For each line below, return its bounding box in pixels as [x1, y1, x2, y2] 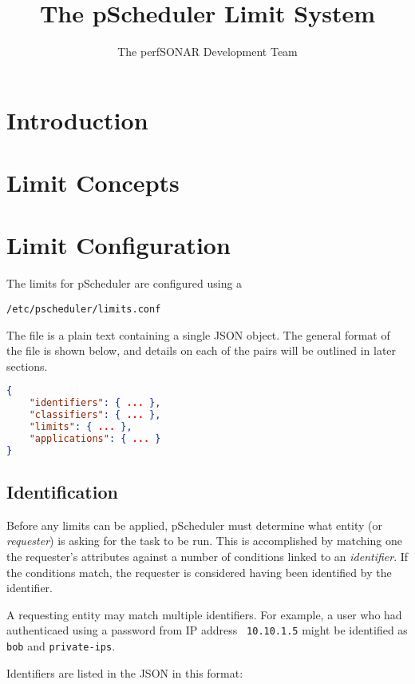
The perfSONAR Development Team [117, 43, 298, 60]
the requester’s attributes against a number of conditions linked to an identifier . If [6, 548, 409, 565]
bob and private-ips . [6, 638, 116, 654]
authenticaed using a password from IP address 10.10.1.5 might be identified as [6, 622, 408, 638]
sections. [6, 357, 48, 374]
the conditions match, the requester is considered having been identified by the [6, 563, 392, 580]
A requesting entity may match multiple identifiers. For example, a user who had [6, 606, 402, 622]
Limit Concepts [6, 166, 180, 199]
